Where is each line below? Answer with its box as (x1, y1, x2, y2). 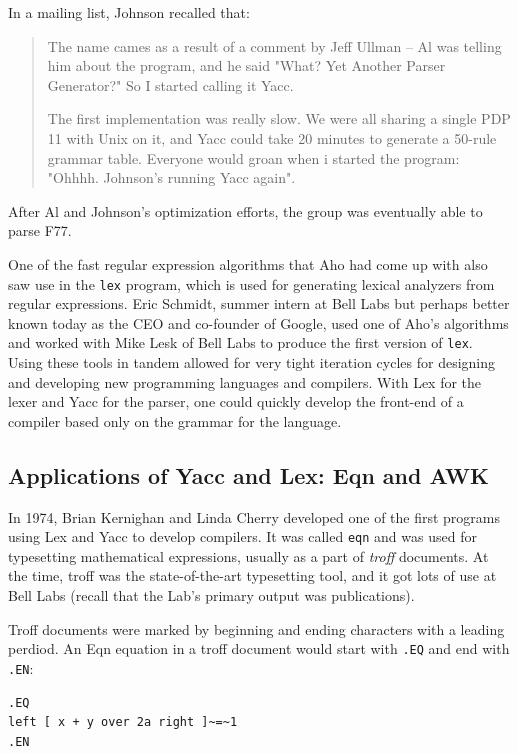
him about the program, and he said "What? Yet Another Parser (47, 55, 446, 76)
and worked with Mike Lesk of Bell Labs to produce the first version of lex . (8, 332, 473, 353)
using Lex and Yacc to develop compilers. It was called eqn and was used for (8, 526, 477, 547)
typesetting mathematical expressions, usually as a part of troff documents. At (8, 545, 489, 566)
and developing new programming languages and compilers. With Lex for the (8, 371, 482, 392)
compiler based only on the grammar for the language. (8, 410, 342, 431)
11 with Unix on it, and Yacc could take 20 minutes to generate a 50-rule (47, 127, 497, 148)
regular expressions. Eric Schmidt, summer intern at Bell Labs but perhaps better (8, 293, 510, 314)
